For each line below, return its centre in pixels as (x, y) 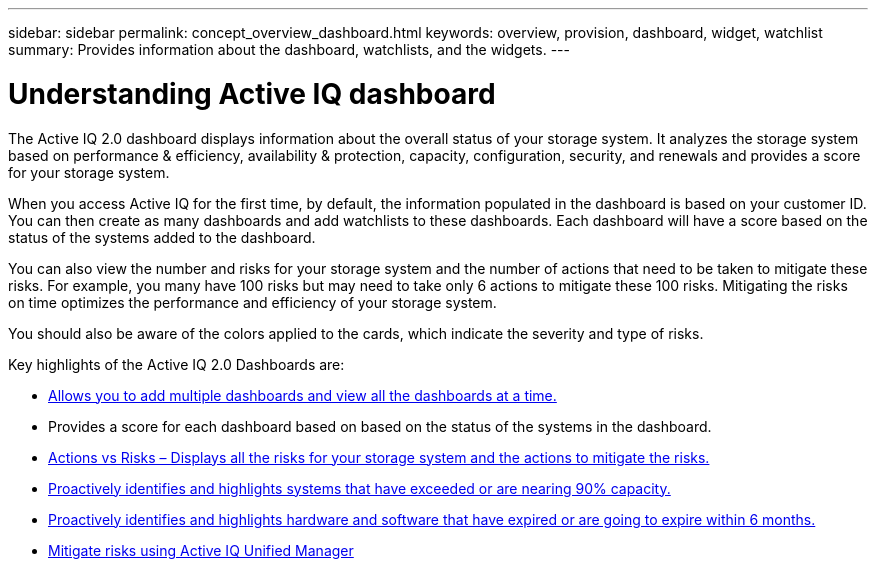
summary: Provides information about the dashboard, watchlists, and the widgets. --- (289, 49)
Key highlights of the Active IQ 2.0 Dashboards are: (176, 364)
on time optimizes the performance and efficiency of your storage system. (252, 302)
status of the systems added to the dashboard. (162, 237)
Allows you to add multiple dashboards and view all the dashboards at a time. (302, 395)
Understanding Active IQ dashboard (252, 93)
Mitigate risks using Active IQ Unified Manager (201, 550)
